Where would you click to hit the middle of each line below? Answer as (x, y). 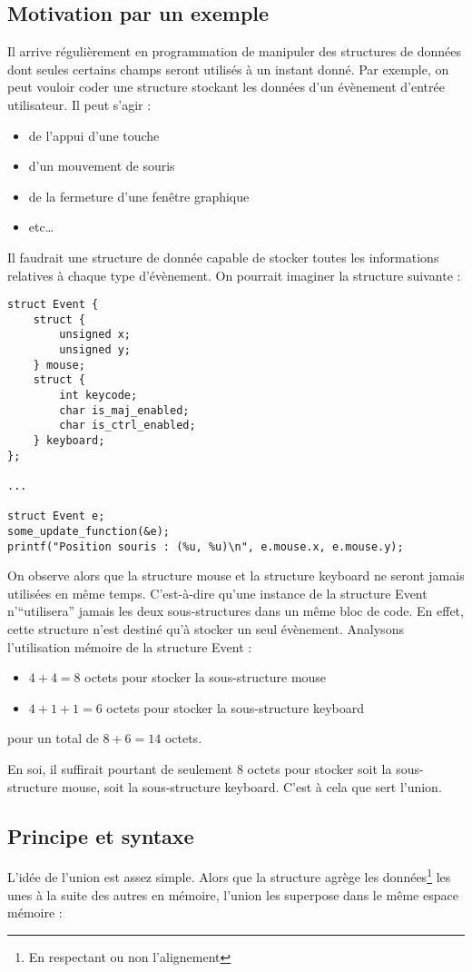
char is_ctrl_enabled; (128, 426)
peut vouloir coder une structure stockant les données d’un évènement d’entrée (226, 87)
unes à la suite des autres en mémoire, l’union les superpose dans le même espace (233, 894)
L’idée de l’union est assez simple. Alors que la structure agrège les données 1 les (229, 876)
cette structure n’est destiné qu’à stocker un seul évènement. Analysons (206, 629)
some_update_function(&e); (88, 531)
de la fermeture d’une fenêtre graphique (139, 196)
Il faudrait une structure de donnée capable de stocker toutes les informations (223, 257)
